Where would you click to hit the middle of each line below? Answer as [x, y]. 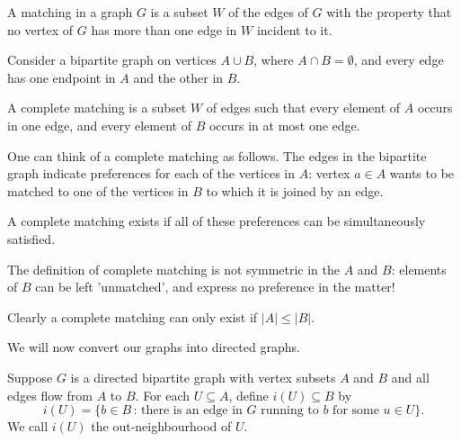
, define [248, 395]
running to [290, 411]
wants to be [422, 173]
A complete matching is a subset [97, 108]
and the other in [178, 77]
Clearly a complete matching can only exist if [133, 316]
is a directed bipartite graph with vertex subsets [203, 377]
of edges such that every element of [303, 108]
